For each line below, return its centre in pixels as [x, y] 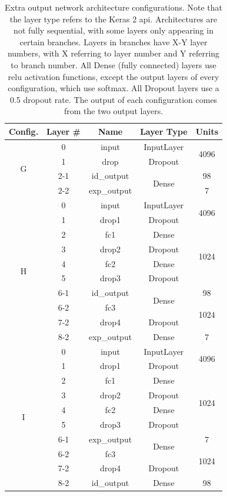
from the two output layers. [113, 111]
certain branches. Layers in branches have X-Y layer [113, 41]
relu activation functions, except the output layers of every [113, 76]
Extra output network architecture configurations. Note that [114, 7]
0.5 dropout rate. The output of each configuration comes [113, 99]
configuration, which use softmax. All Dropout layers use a [113, 88]
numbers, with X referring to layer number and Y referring [113, 53]
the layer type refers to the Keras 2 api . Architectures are [113, 19]
